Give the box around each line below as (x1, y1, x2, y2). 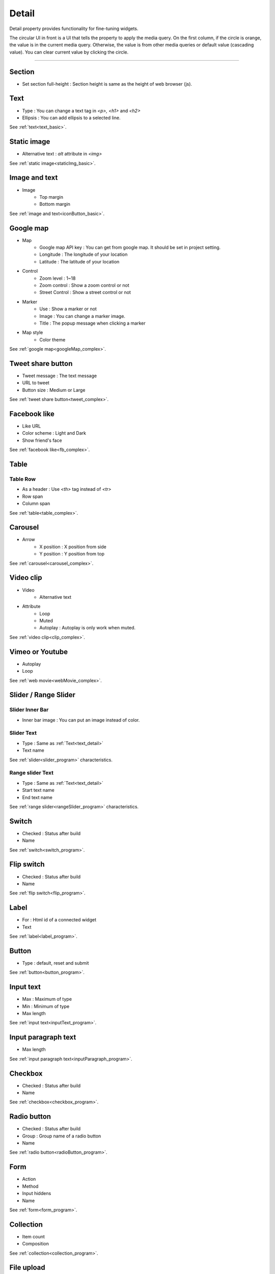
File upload (9, 1263, 45, 1272)
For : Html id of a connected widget (22, 917, 97, 923)
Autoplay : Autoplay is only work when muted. (39, 625, 136, 631)
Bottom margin (39, 201, 71, 207)
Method (22, 1183, 39, 1189)
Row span (22, 493, 43, 499)
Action (22, 1176, 36, 1182)
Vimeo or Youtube (9, 647, 68, 656)
